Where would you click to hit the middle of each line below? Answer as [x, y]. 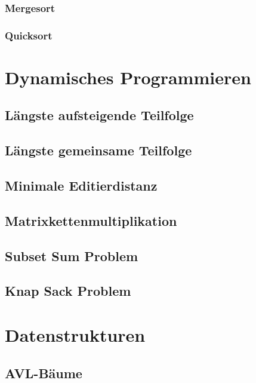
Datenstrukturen [75, 334]
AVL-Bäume [44, 373]
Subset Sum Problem [72, 255]
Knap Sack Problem [68, 291]
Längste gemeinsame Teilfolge [98, 150]
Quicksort [29, 35]
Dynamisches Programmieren [128, 77]
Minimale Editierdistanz [81, 186]
